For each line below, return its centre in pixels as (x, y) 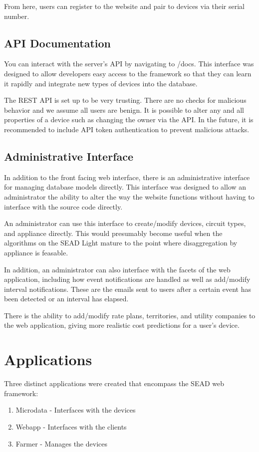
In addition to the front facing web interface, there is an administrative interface (127, 177)
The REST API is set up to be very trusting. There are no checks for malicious (125, 100)
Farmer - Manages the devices (61, 443)
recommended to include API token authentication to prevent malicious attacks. (127, 129)
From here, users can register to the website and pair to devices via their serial (124, 6)
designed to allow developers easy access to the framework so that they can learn (128, 73)
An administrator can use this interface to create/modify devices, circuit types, (125, 223)
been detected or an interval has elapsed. (66, 299)
